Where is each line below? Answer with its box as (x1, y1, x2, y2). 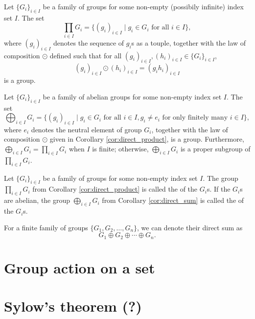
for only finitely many (162, 114, 228, 122)
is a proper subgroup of (180, 144, 251, 154)
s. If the (207, 184, 231, 194)
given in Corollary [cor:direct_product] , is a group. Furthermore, (49, 134, 244, 144)
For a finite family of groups (4, 222, 88, 232)
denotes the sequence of (53, 37, 124, 48)
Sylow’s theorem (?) (4, 296, 142, 316)
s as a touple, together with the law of (131, 37, 246, 48)
